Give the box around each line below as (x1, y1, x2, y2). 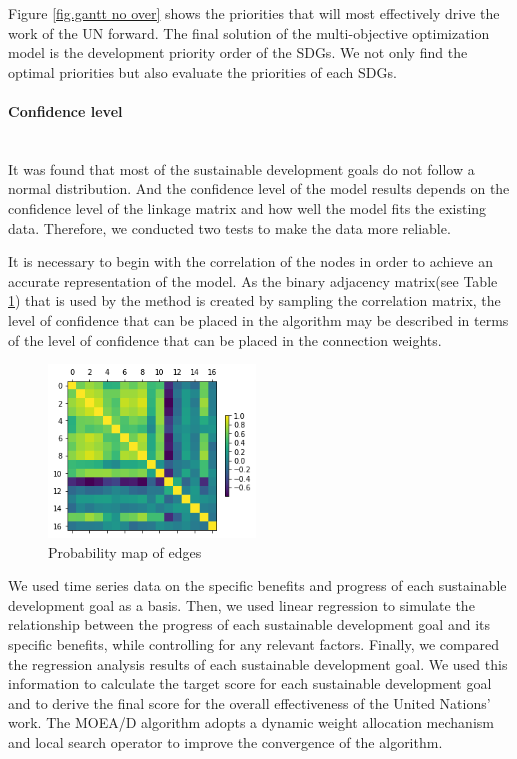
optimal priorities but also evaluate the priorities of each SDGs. (8, 61, 397, 82)
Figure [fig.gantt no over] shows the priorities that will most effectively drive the (8, 3, 500, 23)
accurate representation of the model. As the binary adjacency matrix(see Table (8, 270, 498, 291)
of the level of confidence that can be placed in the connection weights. (8, 329, 442, 350)
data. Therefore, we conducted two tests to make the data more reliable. (8, 217, 451, 238)
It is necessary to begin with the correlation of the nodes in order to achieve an (8, 251, 494, 272)
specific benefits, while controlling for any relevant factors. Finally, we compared (8, 634, 500, 655)
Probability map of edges (48, 541, 202, 562)
